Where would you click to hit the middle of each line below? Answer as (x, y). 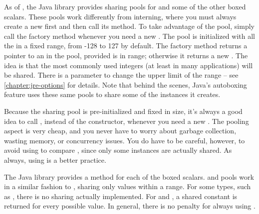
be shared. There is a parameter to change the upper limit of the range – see (121, 75)
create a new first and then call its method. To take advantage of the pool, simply (129, 26)
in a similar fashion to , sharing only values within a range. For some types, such (128, 186)
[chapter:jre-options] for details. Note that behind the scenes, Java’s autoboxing (126, 84)
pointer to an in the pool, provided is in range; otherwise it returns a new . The (126, 55)
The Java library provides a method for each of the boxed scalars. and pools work (129, 176)
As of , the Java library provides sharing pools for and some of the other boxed (125, 6)
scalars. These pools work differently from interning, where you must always (120, 16)
